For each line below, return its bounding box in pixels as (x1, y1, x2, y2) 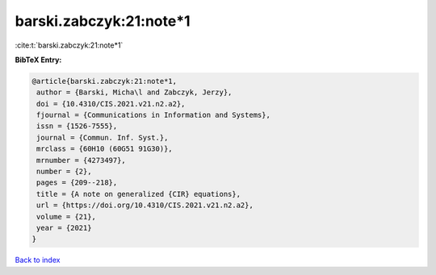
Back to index (15, 255, 61, 265)
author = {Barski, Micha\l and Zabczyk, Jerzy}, (36, 88, 233, 97)
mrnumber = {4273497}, (36, 156, 127, 165)
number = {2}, (36, 167, 92, 177)
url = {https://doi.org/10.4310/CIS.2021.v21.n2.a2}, (36, 201, 254, 210)
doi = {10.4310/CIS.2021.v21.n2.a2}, (36, 99, 186, 108)
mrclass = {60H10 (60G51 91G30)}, (36, 144, 173, 153)
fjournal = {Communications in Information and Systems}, (36, 110, 270, 120)
